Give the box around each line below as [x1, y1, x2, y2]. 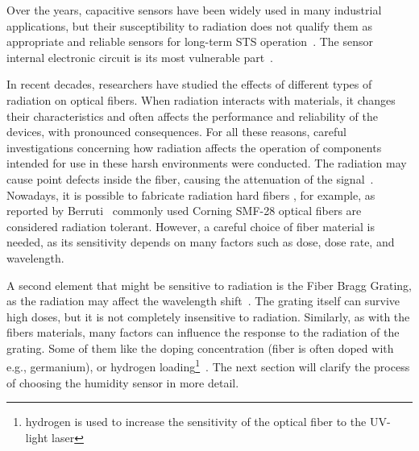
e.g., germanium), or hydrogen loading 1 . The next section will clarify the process [6, 356, 410, 375]
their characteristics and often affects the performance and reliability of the [6, 107, 378, 124]
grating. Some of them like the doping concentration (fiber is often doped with [6, 339, 394, 356]
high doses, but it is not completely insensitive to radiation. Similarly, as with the [6, 308, 410, 325]
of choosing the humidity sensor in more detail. [6, 374, 239, 391]
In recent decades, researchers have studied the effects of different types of [6, 76, 372, 93]
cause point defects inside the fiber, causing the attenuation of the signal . [6, 170, 374, 187]
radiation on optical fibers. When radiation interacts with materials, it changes [6, 91, 396, 108]
